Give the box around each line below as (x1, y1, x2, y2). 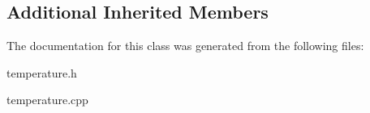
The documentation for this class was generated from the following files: (6, 37, 364, 54)
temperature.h (6, 64, 77, 81)
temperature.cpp (6, 91, 88, 108)
